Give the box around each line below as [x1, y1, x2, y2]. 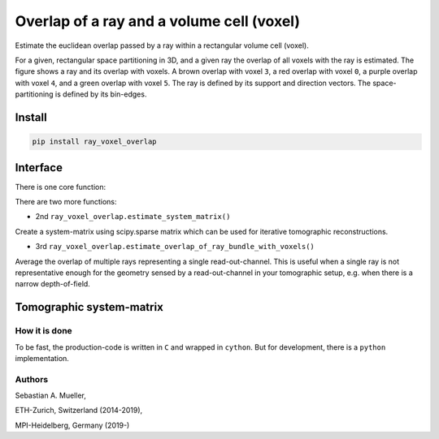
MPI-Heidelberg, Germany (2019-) [15, 420, 130, 430]
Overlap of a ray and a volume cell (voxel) [15, 12, 301, 30]
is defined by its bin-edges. [54, 89, 147, 99]
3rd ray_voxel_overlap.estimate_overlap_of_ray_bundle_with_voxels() [35, 242, 315, 252]
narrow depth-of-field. [15, 279, 91, 289]
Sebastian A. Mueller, [15, 390, 87, 401]
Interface [15, 161, 63, 174]
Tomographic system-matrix [15, 300, 164, 314]
